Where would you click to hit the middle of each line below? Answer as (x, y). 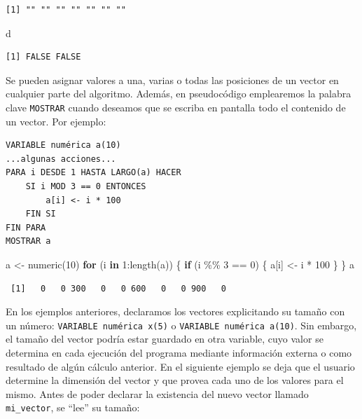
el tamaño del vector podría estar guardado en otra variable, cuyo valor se (165, 339)
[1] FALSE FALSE (43, 57)
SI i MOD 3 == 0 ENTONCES (86, 186)
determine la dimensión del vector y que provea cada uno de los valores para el (175, 380)
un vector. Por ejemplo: (56, 121)
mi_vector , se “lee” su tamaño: (73, 407)
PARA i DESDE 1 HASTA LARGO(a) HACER (93, 173)
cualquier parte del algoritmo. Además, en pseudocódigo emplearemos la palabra (179, 94)
